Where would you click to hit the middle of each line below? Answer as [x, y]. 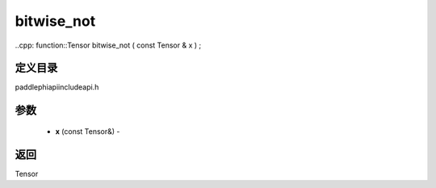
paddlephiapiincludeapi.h [57, 87]
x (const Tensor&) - [88, 131]
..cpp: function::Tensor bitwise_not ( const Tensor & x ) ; [108, 45]
